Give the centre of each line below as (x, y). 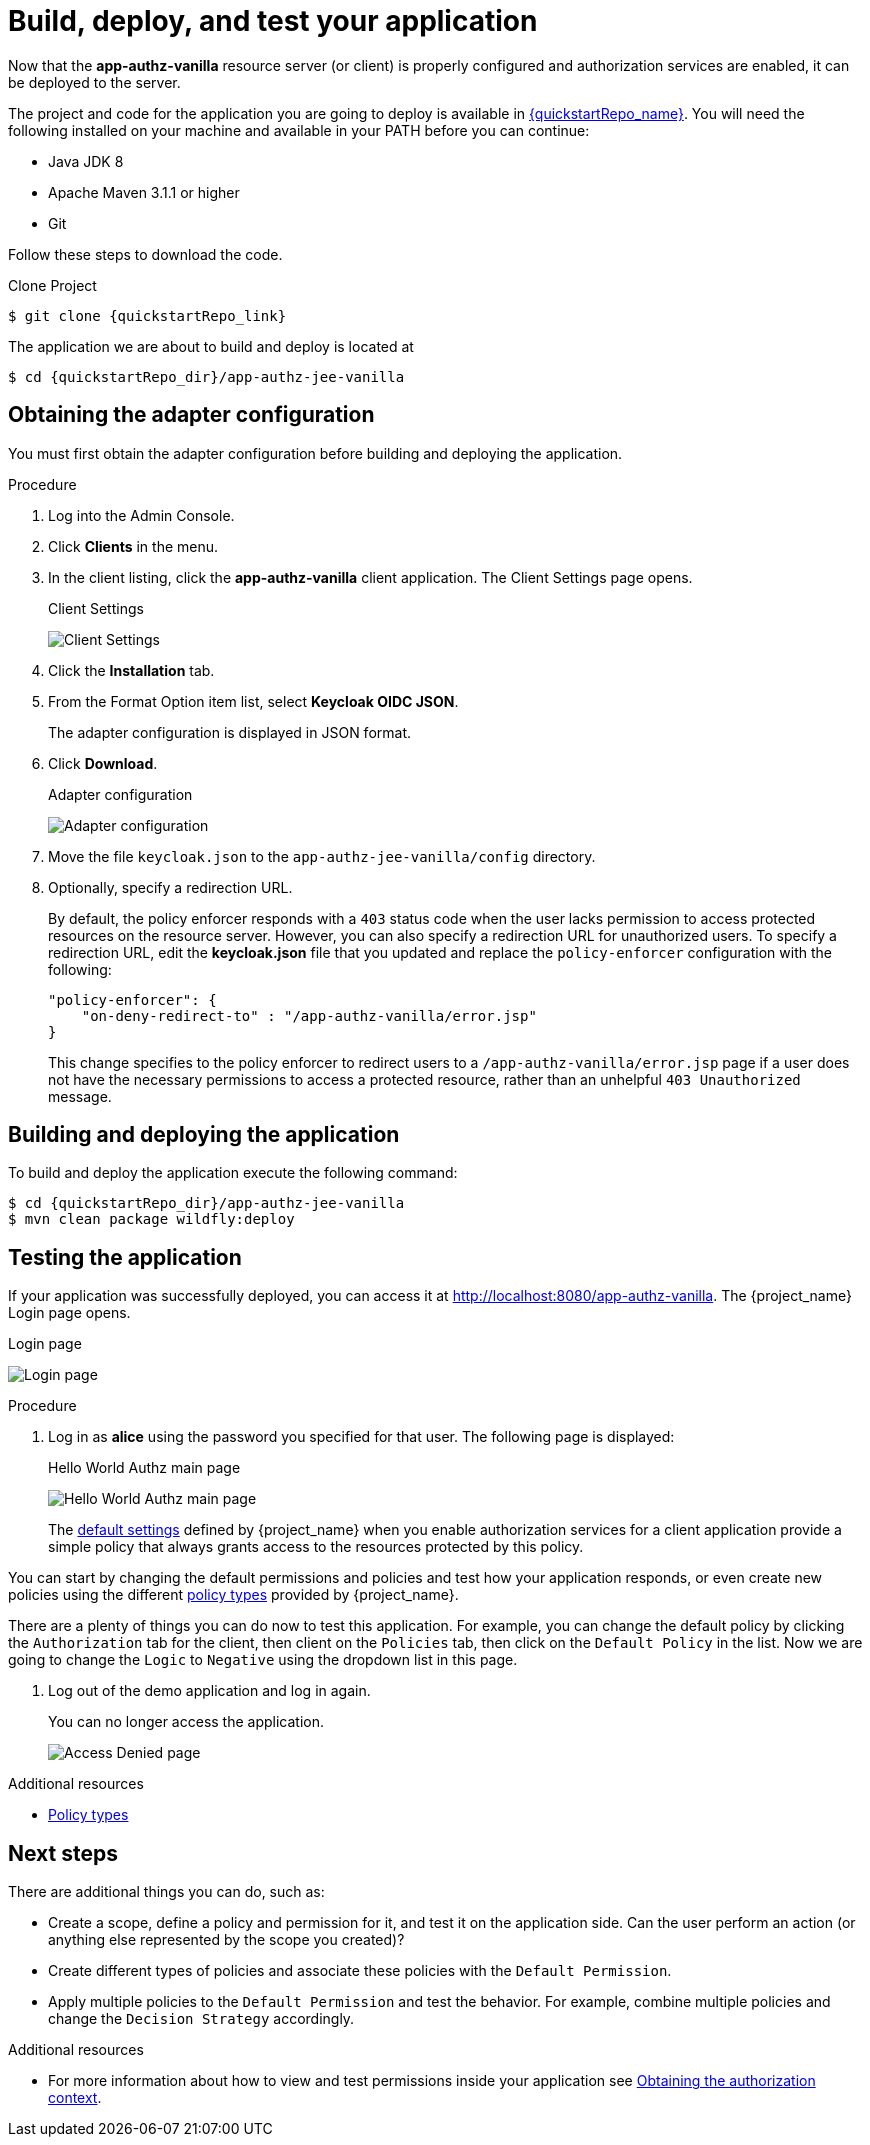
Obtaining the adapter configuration (191, 415)
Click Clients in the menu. (133, 546)
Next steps (63, 1853)
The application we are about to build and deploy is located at (211, 346)
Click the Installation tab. (131, 670)
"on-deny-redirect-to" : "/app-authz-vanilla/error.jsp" (309, 1015)
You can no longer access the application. (186, 1722)
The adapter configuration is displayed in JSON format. (230, 732)
